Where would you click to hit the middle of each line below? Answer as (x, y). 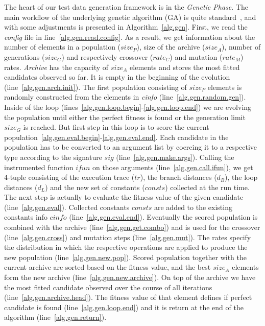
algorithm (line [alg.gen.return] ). (55, 317)
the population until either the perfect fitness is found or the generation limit (125, 117)
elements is (225, 87)
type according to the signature (53, 157)
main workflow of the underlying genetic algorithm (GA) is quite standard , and (130, 17)
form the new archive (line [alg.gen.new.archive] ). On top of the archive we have (130, 277)
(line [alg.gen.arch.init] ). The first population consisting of (95, 87)
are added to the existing (193, 207)
